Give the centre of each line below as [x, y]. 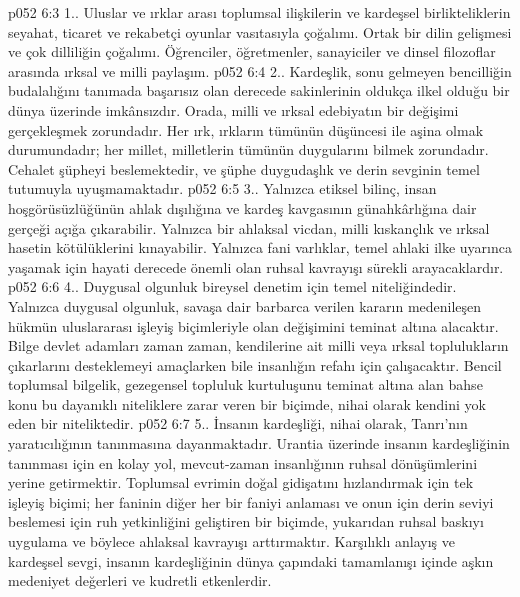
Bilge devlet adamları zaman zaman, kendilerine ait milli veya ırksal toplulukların [258, 345]
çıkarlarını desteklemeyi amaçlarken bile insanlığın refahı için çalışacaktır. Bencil [255, 364]
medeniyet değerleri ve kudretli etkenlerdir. [140, 580]
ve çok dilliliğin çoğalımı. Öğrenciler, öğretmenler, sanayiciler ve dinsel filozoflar [252, 51]
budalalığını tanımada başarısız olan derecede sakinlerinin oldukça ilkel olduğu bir [259, 90]
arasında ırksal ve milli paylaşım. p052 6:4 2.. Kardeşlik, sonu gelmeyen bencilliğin [260, 70]
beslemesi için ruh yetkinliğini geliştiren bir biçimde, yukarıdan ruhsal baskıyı [246, 521]
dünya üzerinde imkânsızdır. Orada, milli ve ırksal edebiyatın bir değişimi [233, 109]
